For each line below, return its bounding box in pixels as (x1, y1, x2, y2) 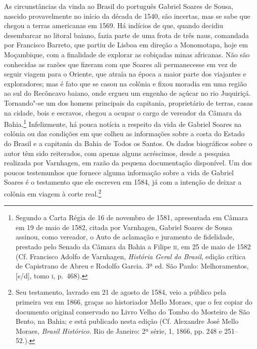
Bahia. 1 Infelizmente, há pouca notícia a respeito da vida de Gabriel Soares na (4, 117, 242, 129)
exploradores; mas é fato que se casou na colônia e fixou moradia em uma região (4, 78, 247, 88)
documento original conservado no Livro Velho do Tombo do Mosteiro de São (15, 306, 250, 316)
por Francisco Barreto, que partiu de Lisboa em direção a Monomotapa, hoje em (4, 39, 248, 50)
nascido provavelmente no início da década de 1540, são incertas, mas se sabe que (4, 10, 251, 21)
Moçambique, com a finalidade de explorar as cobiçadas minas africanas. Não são (4, 49, 250, 59)
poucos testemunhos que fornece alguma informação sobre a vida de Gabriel (4, 167, 234, 177)
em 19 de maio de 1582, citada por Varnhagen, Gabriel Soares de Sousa (15, 222, 232, 232)
